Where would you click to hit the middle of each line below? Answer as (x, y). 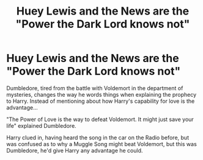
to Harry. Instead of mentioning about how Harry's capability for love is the (101, 101)
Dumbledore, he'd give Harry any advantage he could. (75, 150)
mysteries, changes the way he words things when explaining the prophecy (102, 94)
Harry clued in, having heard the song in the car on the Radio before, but (98, 137)
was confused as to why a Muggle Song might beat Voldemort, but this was (102, 144)
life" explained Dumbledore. (41, 125)
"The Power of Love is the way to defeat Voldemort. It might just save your (100, 119)
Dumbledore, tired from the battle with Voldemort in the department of (95, 88)
